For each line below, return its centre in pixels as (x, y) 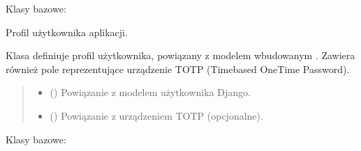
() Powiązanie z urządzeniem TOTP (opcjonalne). (156, 115)
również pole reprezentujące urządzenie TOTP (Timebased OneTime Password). (178, 69)
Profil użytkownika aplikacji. (67, 32)
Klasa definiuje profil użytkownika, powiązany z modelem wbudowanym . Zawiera (180, 55)
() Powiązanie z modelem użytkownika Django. (150, 92)
